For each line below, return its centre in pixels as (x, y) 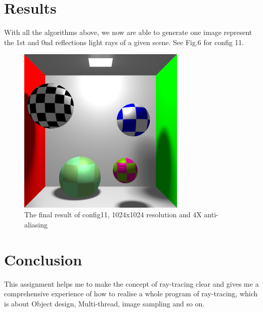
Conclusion (43, 259)
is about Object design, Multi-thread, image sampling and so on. (104, 303)
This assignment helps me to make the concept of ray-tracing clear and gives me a (131, 283)
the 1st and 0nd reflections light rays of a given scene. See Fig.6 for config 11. (124, 42)
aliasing (36, 224)
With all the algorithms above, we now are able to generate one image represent (128, 32)
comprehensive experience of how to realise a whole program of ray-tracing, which (131, 294)
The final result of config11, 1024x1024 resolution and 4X (113, 214)
